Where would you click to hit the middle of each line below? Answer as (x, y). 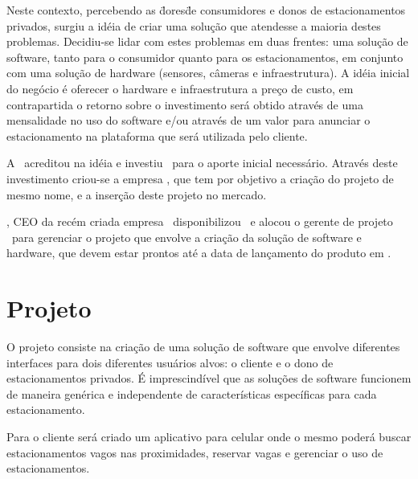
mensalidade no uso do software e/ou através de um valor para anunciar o (189, 120)
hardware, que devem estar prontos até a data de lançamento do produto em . (199, 253)
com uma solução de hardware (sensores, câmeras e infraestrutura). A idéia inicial (208, 73)
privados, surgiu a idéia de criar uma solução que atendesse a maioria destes (194, 25)
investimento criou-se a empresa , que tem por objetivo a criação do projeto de (200, 178)
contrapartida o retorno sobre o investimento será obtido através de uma (185, 104)
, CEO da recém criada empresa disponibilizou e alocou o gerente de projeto (200, 221)
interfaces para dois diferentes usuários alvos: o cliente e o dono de (170, 362)
